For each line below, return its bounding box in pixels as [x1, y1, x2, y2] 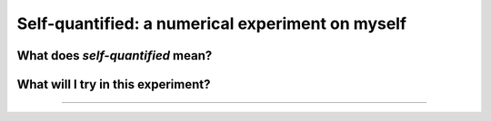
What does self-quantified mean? [16, 48, 213, 63]
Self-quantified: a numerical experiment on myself [16, 14, 407, 33]
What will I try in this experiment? [16, 77, 211, 92]
